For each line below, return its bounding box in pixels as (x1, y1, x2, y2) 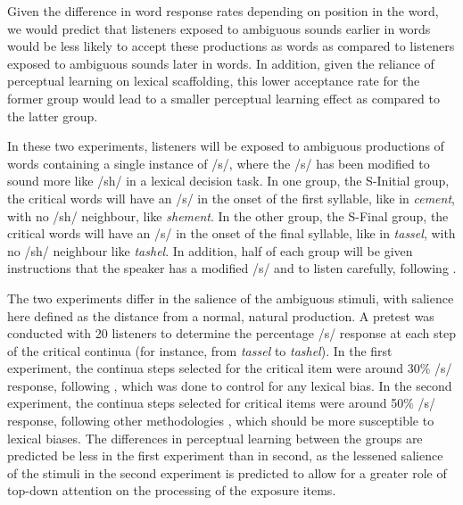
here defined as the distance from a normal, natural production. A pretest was (7, 306, 434, 325)
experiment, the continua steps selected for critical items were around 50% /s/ (7, 393, 436, 412)
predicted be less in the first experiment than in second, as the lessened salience (7, 446, 443, 465)
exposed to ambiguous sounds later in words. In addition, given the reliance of (7, 54, 434, 72)
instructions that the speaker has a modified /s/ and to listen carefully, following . (7, 259, 457, 277)
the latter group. (7, 106, 98, 125)
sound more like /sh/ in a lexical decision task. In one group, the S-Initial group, (7, 171, 450, 190)
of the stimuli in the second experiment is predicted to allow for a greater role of (7, 463, 447, 482)
